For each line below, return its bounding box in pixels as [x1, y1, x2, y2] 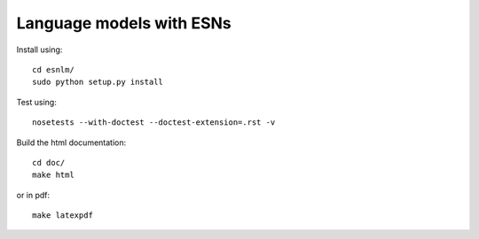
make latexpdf [32, 211, 93, 220]
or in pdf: [16, 189, 51, 200]
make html [32, 170, 75, 181]
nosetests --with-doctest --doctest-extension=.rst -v [32, 118, 276, 127]
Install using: [16, 44, 63, 55]
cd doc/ [32, 158, 66, 167]
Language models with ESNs [16, 13, 232, 33]
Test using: [16, 96, 57, 107]
